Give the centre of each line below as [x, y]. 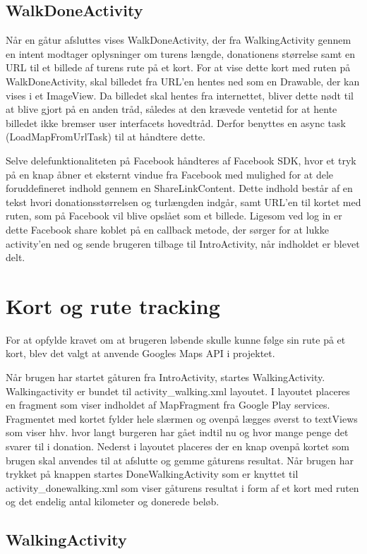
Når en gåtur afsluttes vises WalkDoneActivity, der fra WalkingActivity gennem [179, 40]
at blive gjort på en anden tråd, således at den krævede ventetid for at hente [172, 109]
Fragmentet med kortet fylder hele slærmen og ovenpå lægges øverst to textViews [182, 418]
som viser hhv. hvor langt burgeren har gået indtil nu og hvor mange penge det [177, 432]
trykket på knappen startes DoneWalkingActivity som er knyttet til [152, 474]
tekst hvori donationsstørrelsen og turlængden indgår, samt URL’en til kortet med [183, 201]
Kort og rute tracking [113, 305]
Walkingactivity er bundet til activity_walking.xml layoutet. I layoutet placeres [178, 391]
